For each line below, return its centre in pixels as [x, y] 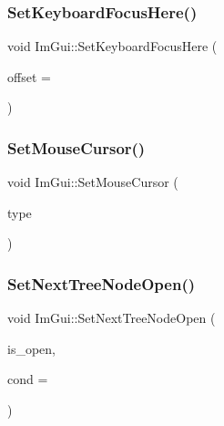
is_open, [31, 348]
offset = [29, 76]
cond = [28, 379]
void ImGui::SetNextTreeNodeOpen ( [112, 318]
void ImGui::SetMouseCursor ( [93, 182]
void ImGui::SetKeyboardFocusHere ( [112, 46]
